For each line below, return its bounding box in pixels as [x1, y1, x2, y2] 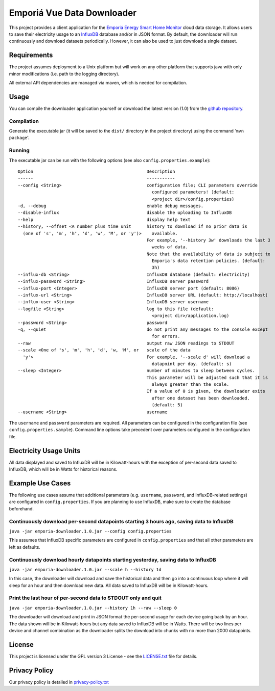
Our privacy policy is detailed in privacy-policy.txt [9, 679, 109, 685]
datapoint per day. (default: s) [152, 361, 232, 367]
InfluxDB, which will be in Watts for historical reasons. [9, 466, 117, 472]
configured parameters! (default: [152, 189, 235, 195]
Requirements [9, 51, 53, 59]
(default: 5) [152, 402, 183, 408]
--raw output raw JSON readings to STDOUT [18, 340, 235, 346]
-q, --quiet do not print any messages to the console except [18, 326, 268, 332]
